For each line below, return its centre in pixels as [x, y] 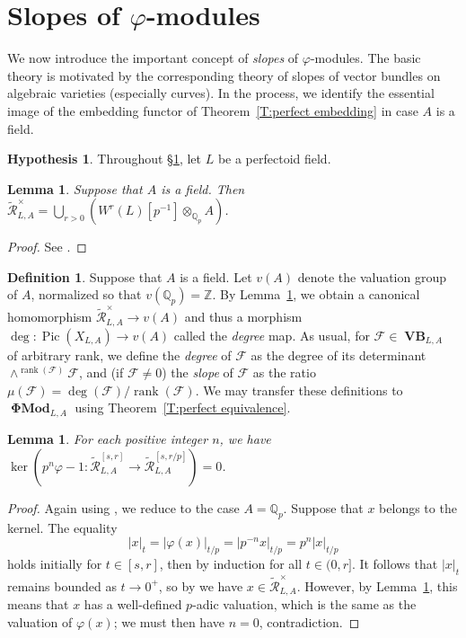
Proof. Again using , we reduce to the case [123, 507]
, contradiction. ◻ [309, 621]
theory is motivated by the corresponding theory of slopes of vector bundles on [224, 75]
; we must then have [169, 621]
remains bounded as [62, 585]
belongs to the [418, 507]
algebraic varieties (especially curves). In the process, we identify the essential [221, 93]
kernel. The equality [62, 527]
